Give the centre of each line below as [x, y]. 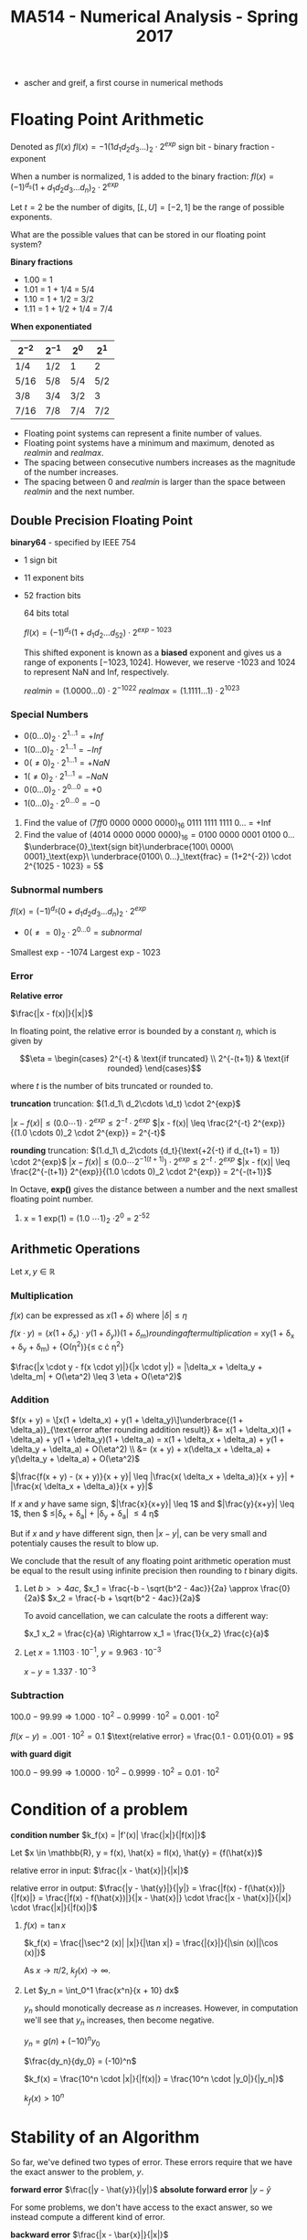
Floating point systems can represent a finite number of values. [143, 433]
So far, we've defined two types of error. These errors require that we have [152, 2162]
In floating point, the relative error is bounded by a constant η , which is [143, 1031]
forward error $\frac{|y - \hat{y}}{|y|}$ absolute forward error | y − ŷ [141, 2190]
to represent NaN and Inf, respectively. [96, 671]
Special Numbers [50, 714]
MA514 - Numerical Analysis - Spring [154, 17]
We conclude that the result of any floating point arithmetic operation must [151, 1560]
